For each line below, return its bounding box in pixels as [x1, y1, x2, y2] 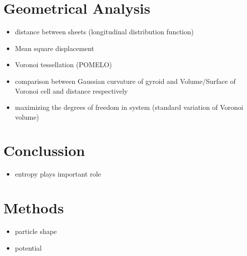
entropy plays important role [15, 169, 101, 179]
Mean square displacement [15, 43, 94, 53]
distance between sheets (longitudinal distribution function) [15, 26, 194, 37]
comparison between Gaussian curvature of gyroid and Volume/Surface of [15, 76, 236, 86]
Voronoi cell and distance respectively [15, 85, 128, 96]
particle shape [15, 226, 57, 236]
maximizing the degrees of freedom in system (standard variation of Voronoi [15, 102, 244, 112]
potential [15, 242, 42, 253]
